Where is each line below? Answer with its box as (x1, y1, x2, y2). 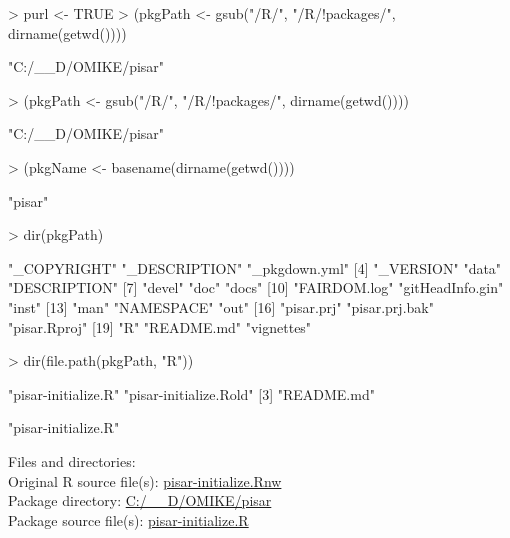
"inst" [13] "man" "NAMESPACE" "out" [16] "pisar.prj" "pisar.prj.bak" (8, 296, 434, 317)
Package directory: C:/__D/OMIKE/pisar (8, 490, 272, 511)
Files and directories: (8, 450, 136, 471)
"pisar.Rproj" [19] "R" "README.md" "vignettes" (8, 316, 312, 337)
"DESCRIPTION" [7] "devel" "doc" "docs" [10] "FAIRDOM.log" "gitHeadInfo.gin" (8, 277, 504, 298)
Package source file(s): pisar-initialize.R (8, 509, 249, 530)
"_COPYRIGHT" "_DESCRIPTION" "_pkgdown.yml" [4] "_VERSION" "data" (8, 257, 502, 278)
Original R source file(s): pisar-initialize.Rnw (8, 470, 282, 491)
